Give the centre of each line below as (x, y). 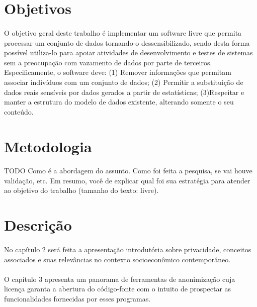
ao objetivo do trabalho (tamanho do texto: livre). (81, 190)
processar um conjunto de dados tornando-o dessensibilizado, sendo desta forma (127, 42)
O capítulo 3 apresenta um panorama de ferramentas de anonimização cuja (120, 279)
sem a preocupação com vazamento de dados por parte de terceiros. (108, 62)
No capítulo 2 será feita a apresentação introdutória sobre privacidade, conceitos (128, 249)
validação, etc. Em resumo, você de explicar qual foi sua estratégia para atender (127, 180)
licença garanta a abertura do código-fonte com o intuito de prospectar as (118, 289)
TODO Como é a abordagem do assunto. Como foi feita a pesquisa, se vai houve (128, 171)
